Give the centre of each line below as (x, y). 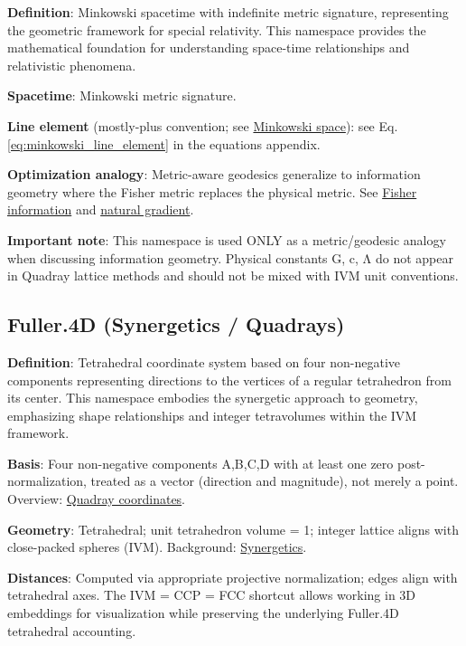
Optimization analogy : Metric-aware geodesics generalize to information (214, 174)
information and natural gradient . (101, 209)
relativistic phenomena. (72, 65)
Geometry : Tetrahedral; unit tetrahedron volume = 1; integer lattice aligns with (233, 529)
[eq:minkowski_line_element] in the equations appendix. (164, 143)
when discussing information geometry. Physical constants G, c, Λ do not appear (230, 257)
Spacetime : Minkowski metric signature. (122, 95)
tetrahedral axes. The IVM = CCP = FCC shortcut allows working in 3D (212, 595)
